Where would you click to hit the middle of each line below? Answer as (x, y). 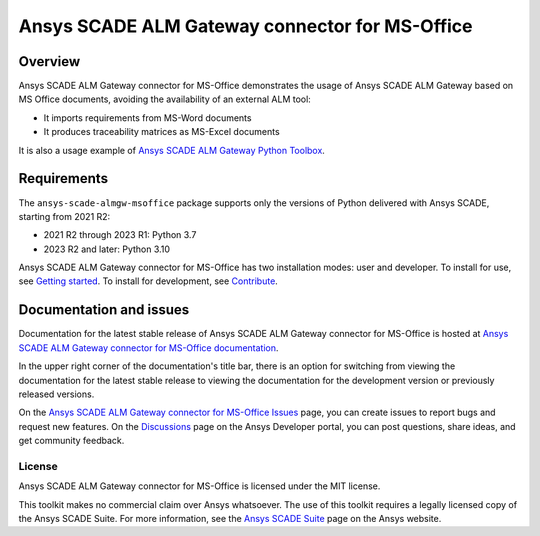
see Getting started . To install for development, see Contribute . (148, 281)
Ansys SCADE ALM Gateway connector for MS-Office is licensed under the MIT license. (199, 486)
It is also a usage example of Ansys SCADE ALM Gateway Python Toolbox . (171, 150)
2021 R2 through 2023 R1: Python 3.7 (120, 235)
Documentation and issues (104, 310)
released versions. (56, 394)
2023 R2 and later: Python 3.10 (106, 249)
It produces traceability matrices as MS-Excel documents (161, 132)
